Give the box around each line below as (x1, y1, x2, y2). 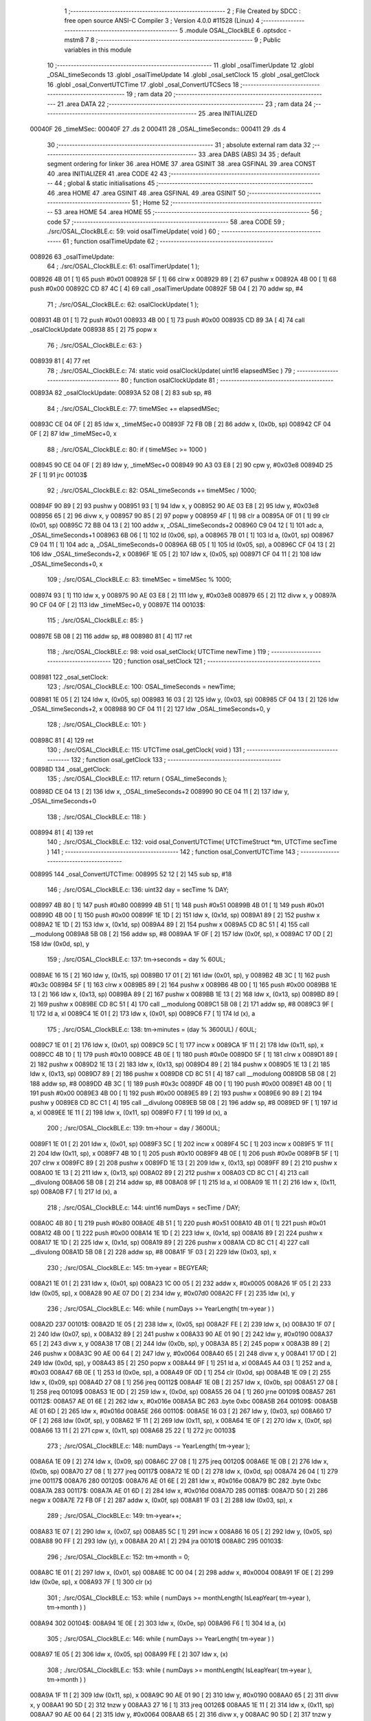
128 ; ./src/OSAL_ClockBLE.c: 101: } (47, 720, 146, 729)
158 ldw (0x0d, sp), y (30, 940, 89, 948)
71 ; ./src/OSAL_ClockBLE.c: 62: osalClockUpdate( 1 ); (47, 300, 199, 308)
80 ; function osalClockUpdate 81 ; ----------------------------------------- (120, 376, 334, 384)
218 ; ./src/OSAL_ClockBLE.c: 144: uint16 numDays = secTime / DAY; (47, 1203, 240, 1212)
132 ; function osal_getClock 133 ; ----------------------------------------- (71, 755, 282, 763)
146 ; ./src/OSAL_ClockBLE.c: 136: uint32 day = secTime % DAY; (47, 885, 229, 894)
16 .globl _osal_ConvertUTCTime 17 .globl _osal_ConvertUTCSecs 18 (47, 80, 240, 89)
